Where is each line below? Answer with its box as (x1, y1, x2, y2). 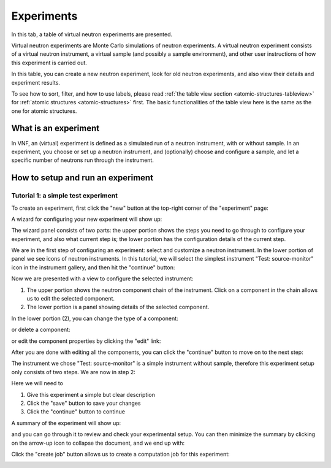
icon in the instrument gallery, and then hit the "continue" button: (11, 264, 175, 271)
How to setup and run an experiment (11, 172, 153, 183)
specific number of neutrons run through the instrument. (11, 156, 154, 164)
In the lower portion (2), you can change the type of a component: (11, 315, 178, 322)
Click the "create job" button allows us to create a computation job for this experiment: (11, 450, 230, 458)
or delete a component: (11, 326, 70, 334)
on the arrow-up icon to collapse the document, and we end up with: (11, 439, 185, 447)
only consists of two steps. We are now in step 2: (11, 368, 135, 375)
